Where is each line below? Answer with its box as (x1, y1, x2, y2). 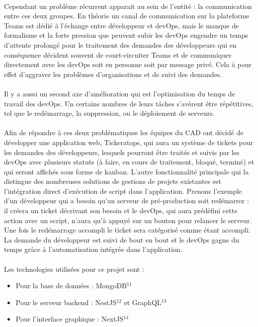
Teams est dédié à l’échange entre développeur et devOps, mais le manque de (4, 20, 239, 30)
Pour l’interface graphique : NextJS (15, 314, 124, 324)
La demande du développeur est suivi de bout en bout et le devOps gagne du (4, 234, 239, 245)
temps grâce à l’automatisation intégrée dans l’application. (4, 244, 182, 254)
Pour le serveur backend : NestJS (15, 297, 117, 307)
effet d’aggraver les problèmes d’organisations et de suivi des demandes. (4, 69, 222, 79)
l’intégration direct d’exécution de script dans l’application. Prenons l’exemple (4, 185, 242, 196)
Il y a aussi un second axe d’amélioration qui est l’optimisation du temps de (4, 88, 235, 98)
